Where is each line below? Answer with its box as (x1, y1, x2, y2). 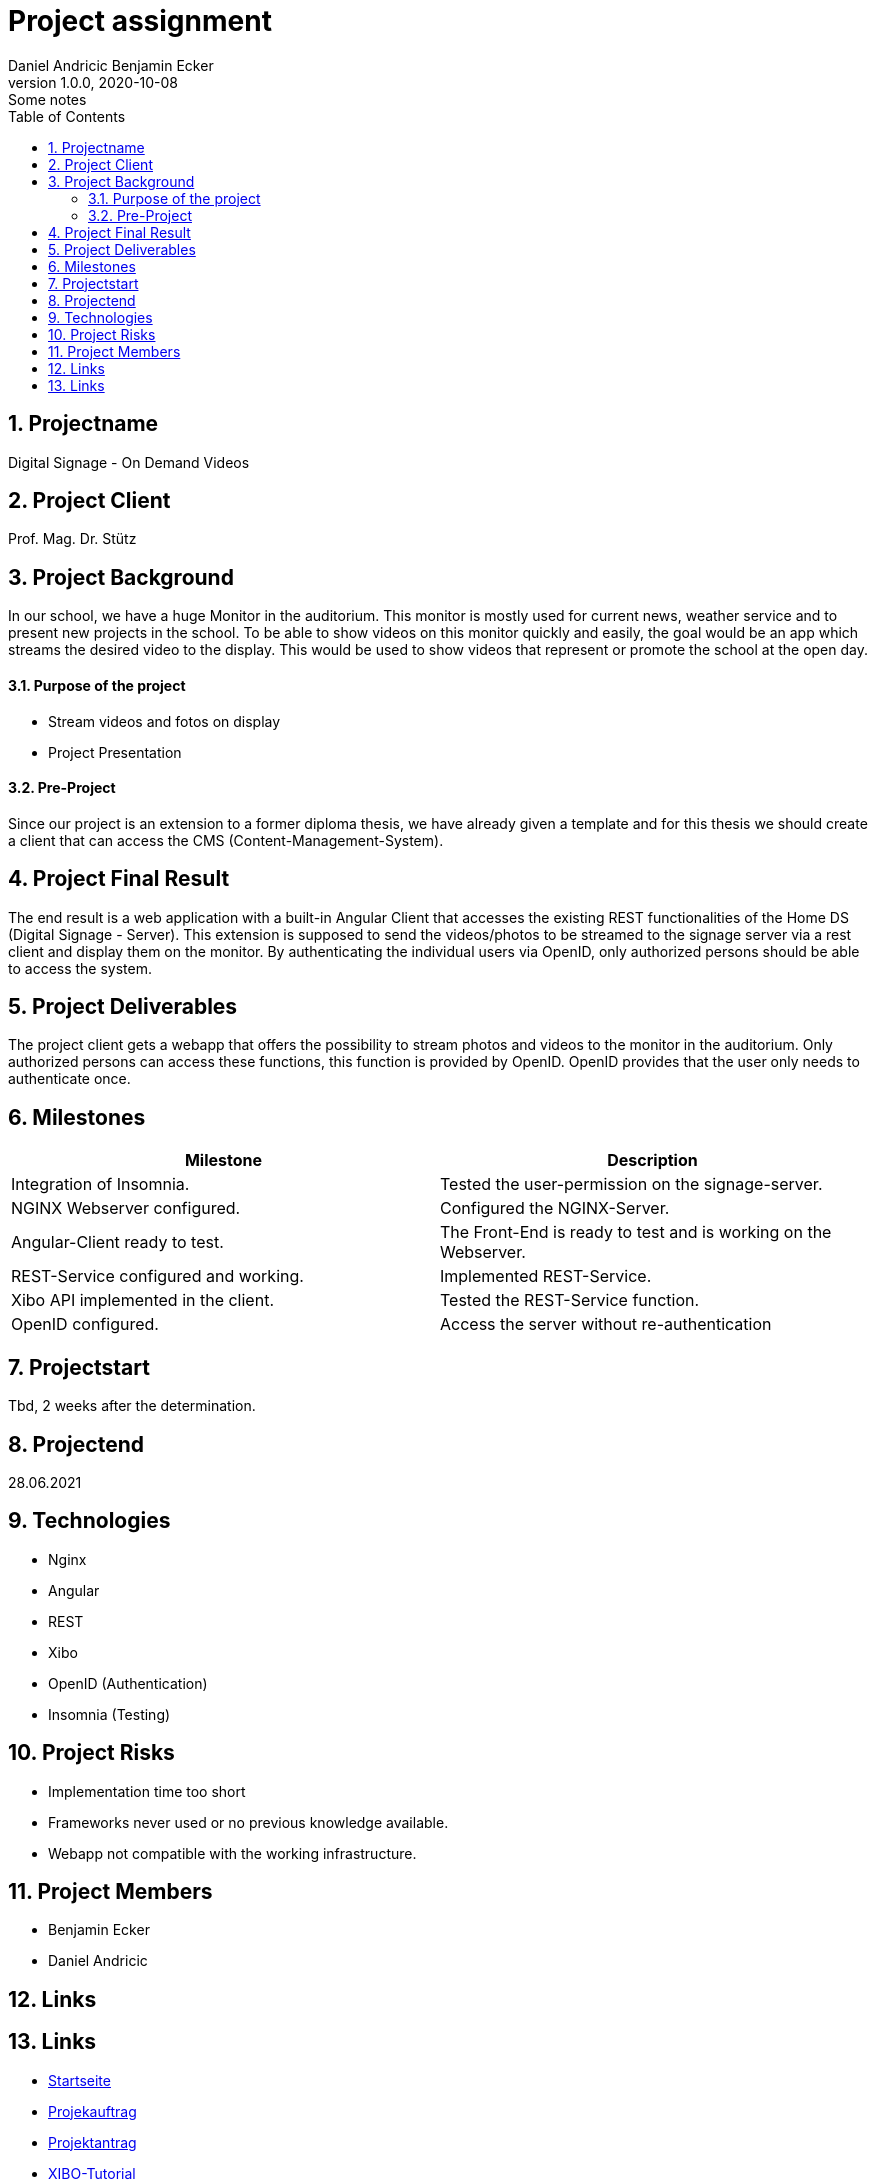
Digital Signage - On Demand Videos (8, 453, 250, 471)
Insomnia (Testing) (48, 1705, 171, 1723)
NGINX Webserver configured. (11, 1198, 241, 1219)
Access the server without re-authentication (440, 1314, 772, 1335)
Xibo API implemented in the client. (11, 1290, 274, 1311)
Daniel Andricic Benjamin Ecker (8, 56, 214, 74)
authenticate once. (8, 1070, 131, 1088)
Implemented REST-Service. (440, 1266, 652, 1287)
